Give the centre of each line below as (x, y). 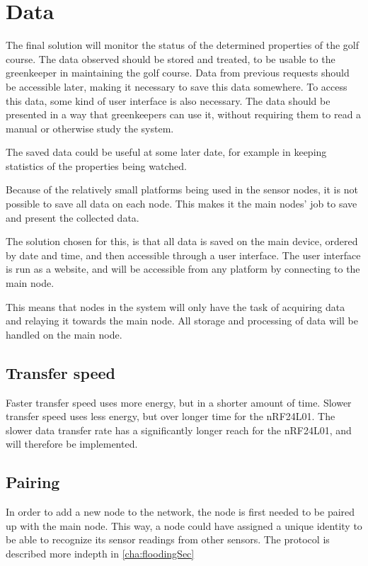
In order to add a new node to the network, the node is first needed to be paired (180, 512)
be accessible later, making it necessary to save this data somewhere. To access (177, 86)
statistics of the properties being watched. (96, 165)
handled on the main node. (64, 334)
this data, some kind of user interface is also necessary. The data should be (168, 100)
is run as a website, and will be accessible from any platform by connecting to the (183, 269)
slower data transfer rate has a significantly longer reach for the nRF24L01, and (179, 430)
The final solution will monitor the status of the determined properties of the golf (183, 45)
